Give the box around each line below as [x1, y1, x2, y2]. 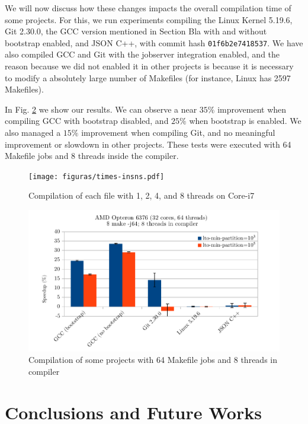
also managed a [5, 126, 61, 138]
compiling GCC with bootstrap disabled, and [5, 114, 169, 127]
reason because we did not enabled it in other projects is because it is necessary [5, 60, 294, 72]
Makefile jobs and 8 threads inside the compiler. [5, 149, 179, 162]
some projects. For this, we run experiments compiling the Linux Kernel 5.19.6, [5, 13, 293, 25]
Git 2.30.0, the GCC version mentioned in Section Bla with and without [5, 25, 267, 37]
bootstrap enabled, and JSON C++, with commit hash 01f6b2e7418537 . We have [5, 36, 303, 49]
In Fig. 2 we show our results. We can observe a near [5, 103, 197, 115]
